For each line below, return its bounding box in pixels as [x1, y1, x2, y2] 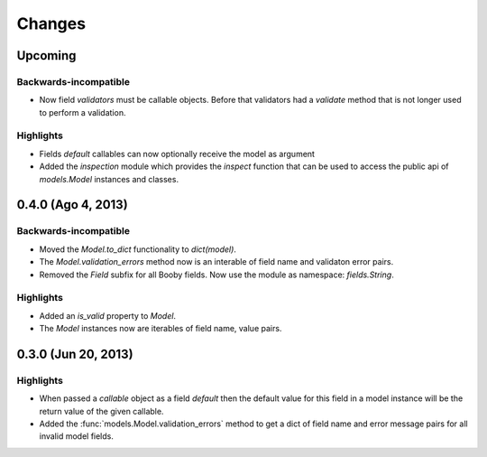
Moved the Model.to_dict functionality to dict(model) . [39, 244, 236, 255]
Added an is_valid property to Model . [39, 310, 176, 321]
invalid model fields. [39, 431, 115, 442]
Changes [16, 14, 86, 33]
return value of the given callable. [39, 406, 164, 416]
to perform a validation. [39, 107, 126, 117]
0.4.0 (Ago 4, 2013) [16, 197, 128, 212]
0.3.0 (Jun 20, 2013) [16, 346, 134, 361]
